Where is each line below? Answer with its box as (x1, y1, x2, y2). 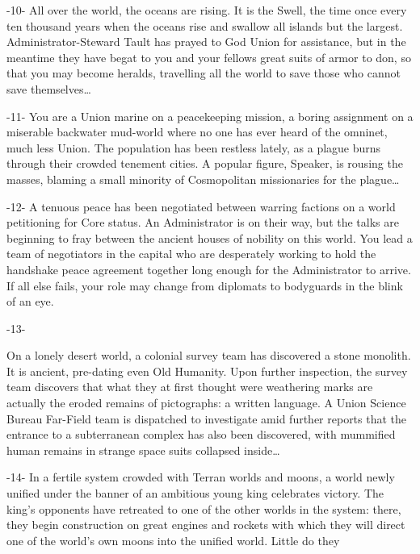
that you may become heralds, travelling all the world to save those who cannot (6, 65, 401, 81)
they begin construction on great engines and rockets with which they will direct (6, 516, 405, 533)
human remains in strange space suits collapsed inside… (6, 441, 280, 458)
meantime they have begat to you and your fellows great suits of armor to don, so (6, 48, 411, 65)
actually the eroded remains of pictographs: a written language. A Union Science (6, 394, 406, 411)
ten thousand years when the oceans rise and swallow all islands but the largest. (6, 17, 403, 34)
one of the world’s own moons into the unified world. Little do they (6, 531, 340, 548)
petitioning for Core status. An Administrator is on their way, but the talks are (6, 214, 399, 231)
